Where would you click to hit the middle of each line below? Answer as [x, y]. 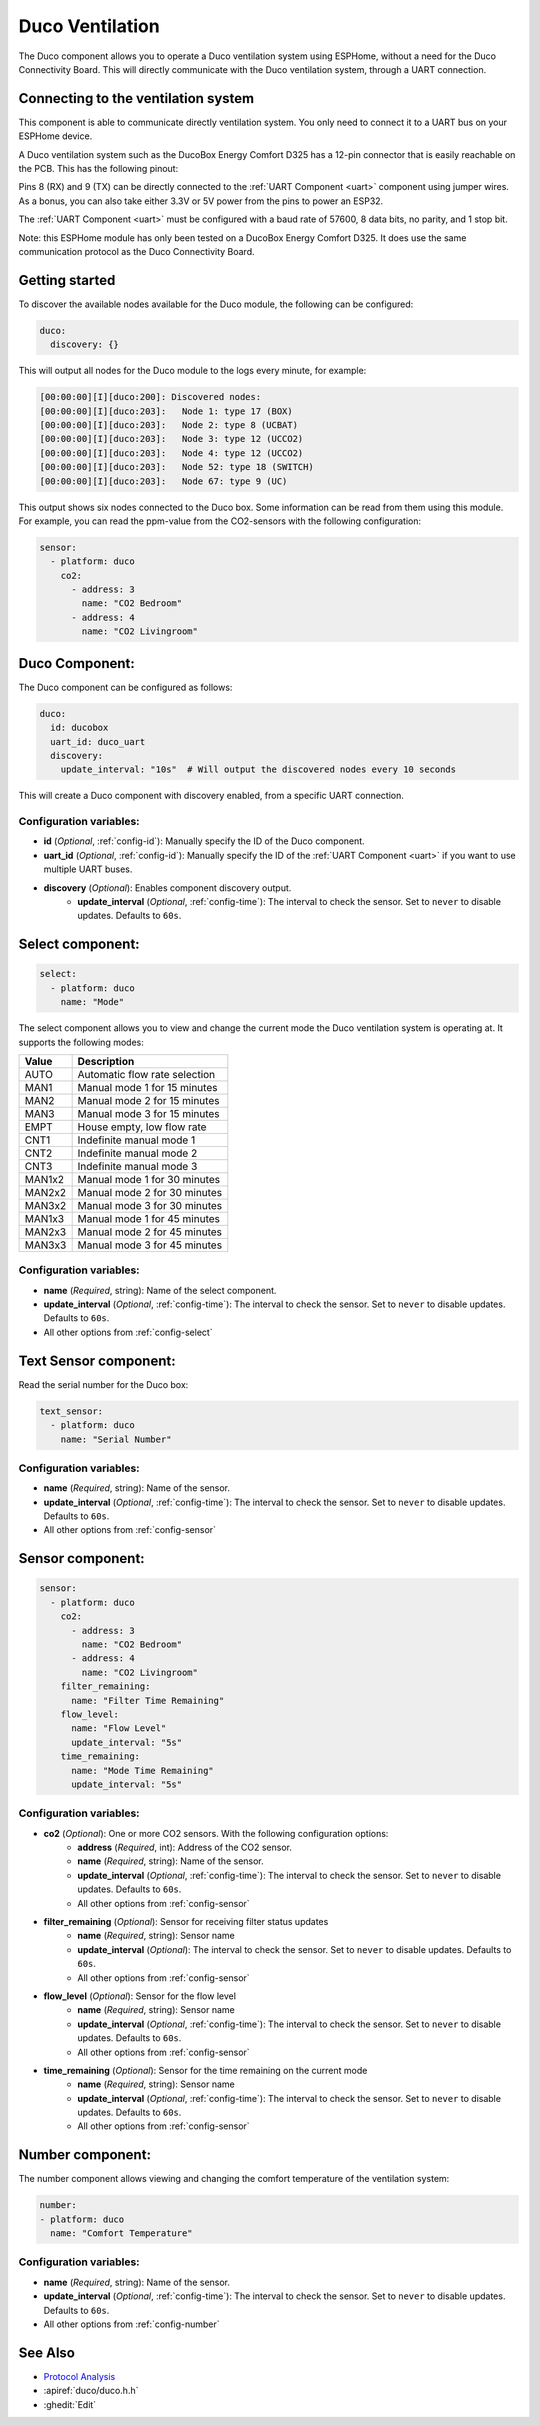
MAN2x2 [45, 1192]
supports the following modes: [81, 1042]
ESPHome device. [55, 136]
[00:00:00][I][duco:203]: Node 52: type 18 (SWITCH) [176, 467]
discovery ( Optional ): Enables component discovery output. [167, 887]
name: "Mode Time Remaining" [142, 1770]
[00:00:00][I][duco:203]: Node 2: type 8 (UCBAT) [169, 425]
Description [106, 1061]
